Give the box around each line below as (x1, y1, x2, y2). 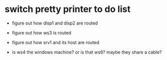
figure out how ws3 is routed (11, 29, 71, 35)
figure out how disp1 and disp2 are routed (11, 20, 98, 26)
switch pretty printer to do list (4, 3, 131, 15)
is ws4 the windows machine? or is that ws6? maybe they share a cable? (11, 49, 162, 55)
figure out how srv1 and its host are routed (11, 39, 99, 45)
